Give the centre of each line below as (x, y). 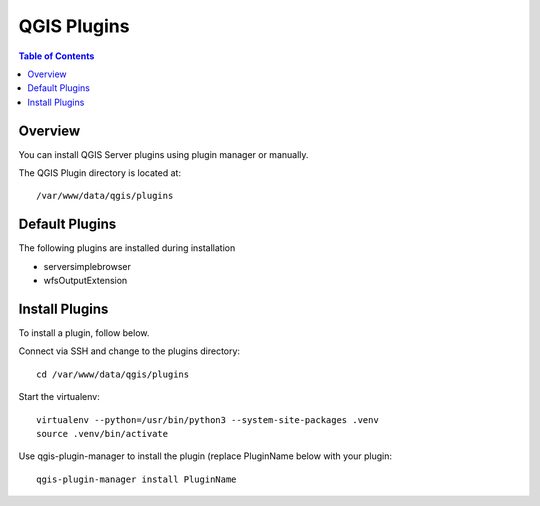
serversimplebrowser (87, 266)
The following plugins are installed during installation (127, 248)
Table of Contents (56, 56)
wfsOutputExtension (85, 281)
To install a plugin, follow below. (84, 333)
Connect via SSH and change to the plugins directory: (129, 351)
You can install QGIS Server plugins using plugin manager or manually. (163, 154)
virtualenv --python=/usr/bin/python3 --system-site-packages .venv (207, 419)
